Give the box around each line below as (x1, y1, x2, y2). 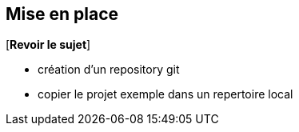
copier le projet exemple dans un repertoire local (38, 87, 293, 102)
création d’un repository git (38, 62, 180, 77)
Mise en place (6, 4, 119, 24)
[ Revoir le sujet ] (6, 38, 91, 52)
